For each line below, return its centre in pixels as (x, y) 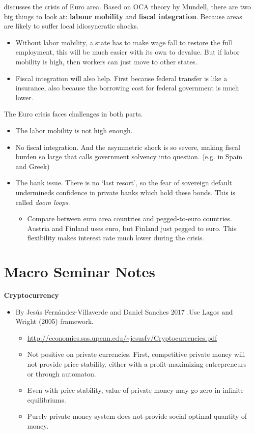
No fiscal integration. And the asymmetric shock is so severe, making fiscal (128, 147)
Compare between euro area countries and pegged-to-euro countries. (130, 218)
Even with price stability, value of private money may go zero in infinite (135, 390)
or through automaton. (62, 373)
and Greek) (32, 166)
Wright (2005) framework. (55, 321)
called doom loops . (43, 202)
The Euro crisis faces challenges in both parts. (73, 114)
